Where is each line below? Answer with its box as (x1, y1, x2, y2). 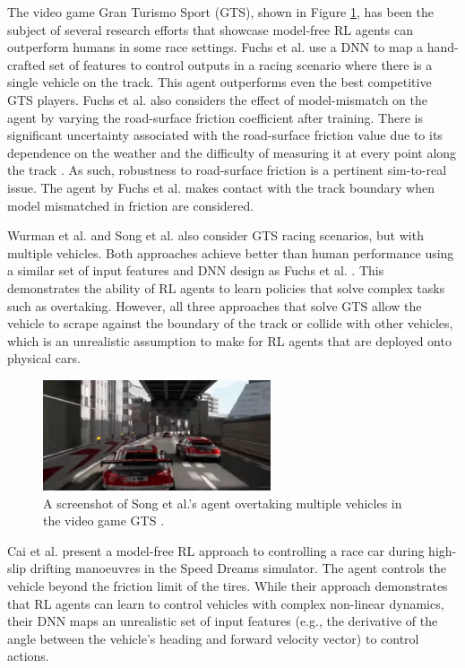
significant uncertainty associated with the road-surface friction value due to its (7, 126, 443, 144)
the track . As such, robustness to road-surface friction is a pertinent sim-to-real (7, 160, 447, 179)
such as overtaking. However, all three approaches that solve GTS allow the (7, 296, 422, 315)
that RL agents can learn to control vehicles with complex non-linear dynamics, (7, 594, 444, 612)
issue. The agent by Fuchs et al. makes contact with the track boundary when (7, 178, 435, 196)
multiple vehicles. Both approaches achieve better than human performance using (7, 243, 454, 262)
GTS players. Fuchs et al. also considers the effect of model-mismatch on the (7, 90, 427, 108)
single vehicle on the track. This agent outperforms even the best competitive (7, 73, 432, 91)
